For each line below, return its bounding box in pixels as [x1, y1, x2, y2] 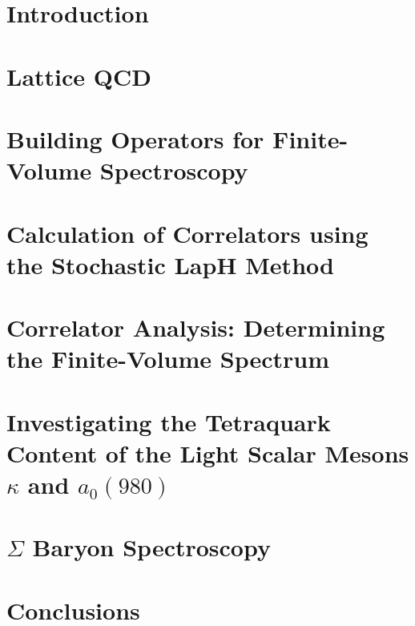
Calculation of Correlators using [6, 216, 369, 249]
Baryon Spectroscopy [32, 531, 271, 563]
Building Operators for [6, 122, 264, 155]
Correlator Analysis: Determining [6, 311, 385, 344]
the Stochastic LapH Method [6, 248, 334, 281]
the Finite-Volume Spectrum [6, 342, 330, 375]
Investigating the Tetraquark [6, 405, 331, 438]
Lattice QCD [6, 59, 151, 92]
